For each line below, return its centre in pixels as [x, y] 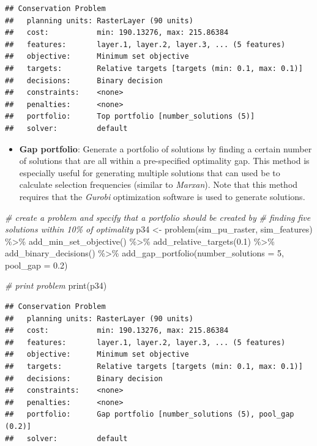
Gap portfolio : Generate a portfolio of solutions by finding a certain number [166, 148]
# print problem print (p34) [56, 285]
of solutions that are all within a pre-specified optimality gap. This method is [164, 161]
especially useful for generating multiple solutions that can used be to [150, 172]
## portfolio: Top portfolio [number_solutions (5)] [130, 117]
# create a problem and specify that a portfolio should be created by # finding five [158, 217]
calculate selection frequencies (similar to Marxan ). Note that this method [158, 184]
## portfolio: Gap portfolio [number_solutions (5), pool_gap [150, 414]
